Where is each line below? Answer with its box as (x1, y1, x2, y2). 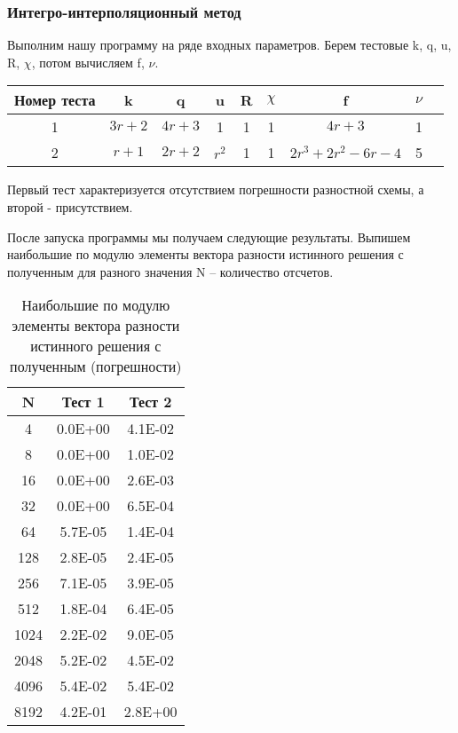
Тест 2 (129, 391, 172, 413)
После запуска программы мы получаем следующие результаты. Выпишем (7, 227, 411, 246)
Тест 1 (62, 391, 105, 413)
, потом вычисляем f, (31, 52, 145, 71)
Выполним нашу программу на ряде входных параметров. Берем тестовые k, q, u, (7, 35, 452, 54)
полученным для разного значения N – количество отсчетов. (7, 262, 334, 280)
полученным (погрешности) (10, 356, 182, 377)
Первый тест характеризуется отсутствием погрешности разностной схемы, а (7, 180, 424, 199)
